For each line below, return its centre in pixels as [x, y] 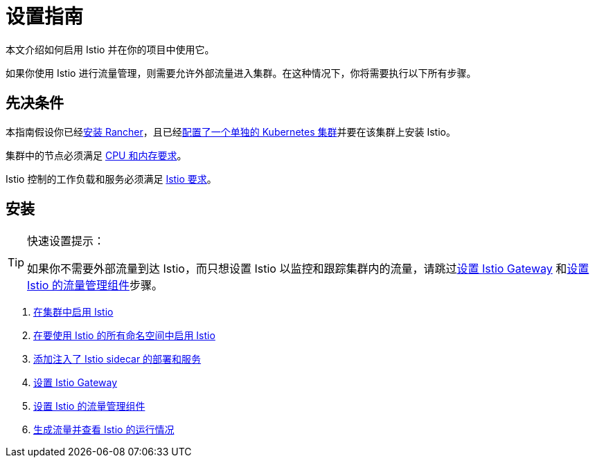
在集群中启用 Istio [73, 312]
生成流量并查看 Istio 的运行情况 [104, 430]
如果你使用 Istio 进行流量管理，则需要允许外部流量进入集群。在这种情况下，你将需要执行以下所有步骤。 [241, 73]
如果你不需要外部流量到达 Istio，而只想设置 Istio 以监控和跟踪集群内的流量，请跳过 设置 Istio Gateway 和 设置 [308, 269]
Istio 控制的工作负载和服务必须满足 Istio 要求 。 [111, 179]
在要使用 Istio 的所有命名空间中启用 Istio [124, 336]
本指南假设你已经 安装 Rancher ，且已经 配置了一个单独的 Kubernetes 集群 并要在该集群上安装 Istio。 [231, 131]
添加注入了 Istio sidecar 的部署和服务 [117, 359]
